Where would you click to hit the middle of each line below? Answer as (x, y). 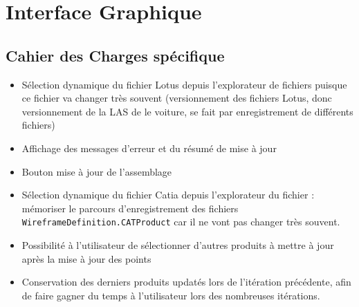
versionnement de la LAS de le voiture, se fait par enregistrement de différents (187, 111)
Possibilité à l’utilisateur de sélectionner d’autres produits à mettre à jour (178, 244)
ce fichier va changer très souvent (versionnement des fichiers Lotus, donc (177, 98)
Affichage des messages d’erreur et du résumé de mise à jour (149, 148)
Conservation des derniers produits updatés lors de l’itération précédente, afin (186, 282)
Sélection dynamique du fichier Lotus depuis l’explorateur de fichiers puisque (184, 84)
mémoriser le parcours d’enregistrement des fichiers (130, 208)
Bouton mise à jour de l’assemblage (97, 171)
